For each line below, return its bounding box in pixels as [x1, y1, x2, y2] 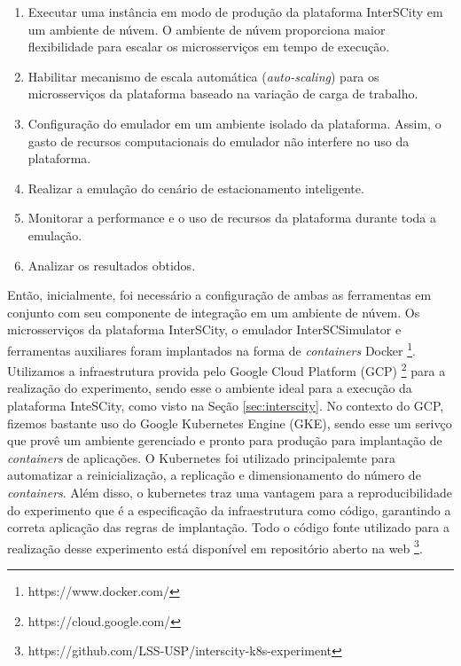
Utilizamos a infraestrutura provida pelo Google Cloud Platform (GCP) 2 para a [7, 359, 446, 380]
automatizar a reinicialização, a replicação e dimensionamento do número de [7, 466, 421, 484]
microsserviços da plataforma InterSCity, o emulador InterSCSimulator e [7, 320, 402, 339]
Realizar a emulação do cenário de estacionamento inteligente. [27, 178, 364, 197]
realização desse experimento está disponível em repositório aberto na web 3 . [7, 536, 423, 557]
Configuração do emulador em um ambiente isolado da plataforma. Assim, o [27, 114, 441, 132]
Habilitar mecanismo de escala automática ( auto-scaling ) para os [27, 67, 379, 85]
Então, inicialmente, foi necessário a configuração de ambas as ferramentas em [7, 286, 432, 304]
